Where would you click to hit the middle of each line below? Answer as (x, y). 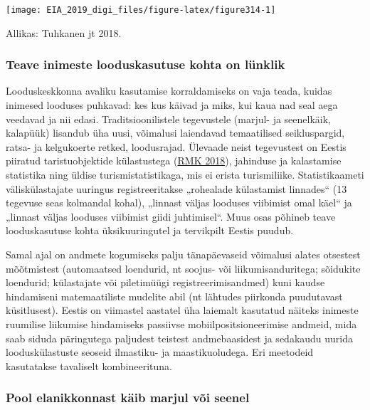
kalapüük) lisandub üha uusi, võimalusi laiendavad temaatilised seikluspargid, (175, 133)
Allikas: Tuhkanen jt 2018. (64, 32)
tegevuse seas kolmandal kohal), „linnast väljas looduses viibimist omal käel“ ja (179, 203)
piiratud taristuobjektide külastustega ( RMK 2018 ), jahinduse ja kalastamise (174, 161)
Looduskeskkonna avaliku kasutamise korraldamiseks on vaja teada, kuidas (169, 91)
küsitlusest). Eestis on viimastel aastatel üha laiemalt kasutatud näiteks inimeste (182, 310)
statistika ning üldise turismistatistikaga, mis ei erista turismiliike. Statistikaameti (185, 175)
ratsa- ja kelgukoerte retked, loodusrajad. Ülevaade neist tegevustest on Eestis (176, 146)
